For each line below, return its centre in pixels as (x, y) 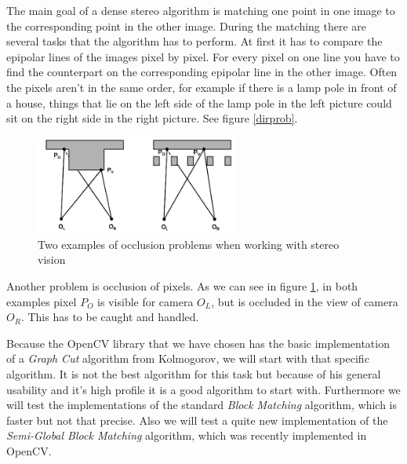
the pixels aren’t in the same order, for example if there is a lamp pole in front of (202, 87)
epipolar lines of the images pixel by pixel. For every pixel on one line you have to (203, 56)
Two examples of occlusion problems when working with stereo (189, 244)
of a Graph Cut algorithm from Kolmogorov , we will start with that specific (188, 358)
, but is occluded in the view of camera (305, 301)
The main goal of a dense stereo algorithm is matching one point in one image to (201, 10)
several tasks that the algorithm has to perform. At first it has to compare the (194, 41)
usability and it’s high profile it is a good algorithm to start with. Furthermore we (203, 389)
